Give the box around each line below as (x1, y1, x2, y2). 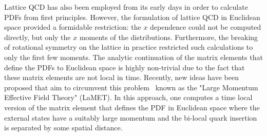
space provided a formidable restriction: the (4, 22, 141, 32)
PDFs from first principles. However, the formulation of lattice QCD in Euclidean (4, 11, 260, 22)
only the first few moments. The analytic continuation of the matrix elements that (4, 51, 263, 62)
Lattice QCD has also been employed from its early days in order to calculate (4, 2, 248, 12)
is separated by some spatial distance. (4, 122, 123, 133)
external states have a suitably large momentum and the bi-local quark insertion (4, 112, 257, 123)
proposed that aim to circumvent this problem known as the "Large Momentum (4, 82, 258, 92)
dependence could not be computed (150, 22, 261, 32)
